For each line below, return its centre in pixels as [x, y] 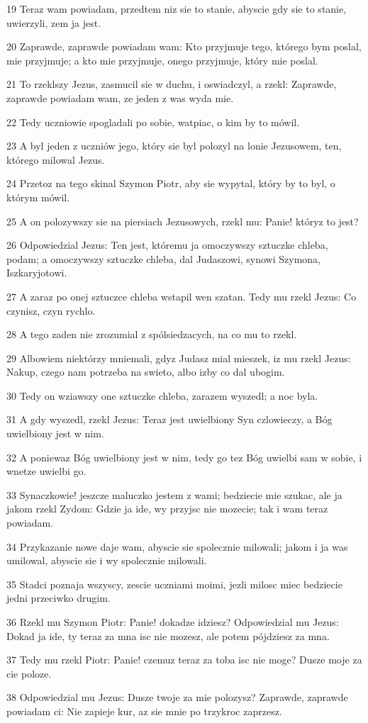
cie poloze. [29, 673]
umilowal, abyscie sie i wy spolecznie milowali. [107, 560]
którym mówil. [38, 197]
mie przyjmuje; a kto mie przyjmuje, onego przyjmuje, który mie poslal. [162, 60]
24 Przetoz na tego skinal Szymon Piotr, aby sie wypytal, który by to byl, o [171, 183]
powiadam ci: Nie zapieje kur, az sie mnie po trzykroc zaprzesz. [144, 711]
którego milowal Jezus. [56, 159]
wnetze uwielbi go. [46, 471]
